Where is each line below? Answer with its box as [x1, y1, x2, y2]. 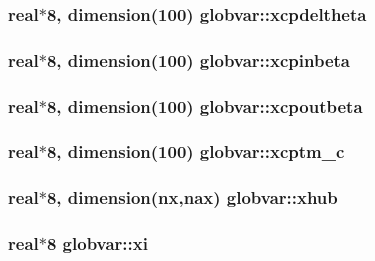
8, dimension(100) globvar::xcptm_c [46, 139, 345, 164]
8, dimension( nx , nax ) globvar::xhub [46, 185, 338, 210]
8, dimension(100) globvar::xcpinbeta [46, 47, 350, 72]
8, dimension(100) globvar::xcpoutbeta [46, 93, 363, 118]
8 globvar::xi [46, 231, 148, 256]
